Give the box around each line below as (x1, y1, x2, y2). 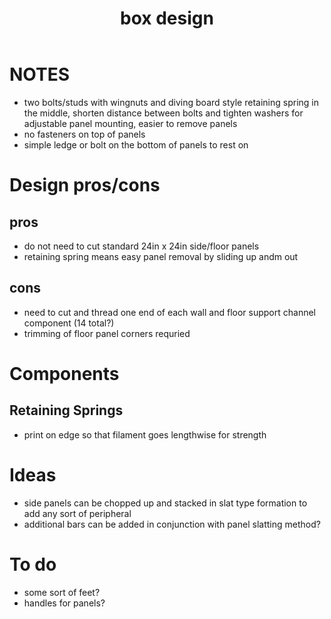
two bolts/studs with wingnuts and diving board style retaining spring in (23, 96, 319, 108)
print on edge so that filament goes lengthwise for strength (23, 428, 267, 441)
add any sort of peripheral (23, 507, 132, 519)
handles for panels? (23, 597, 106, 609)
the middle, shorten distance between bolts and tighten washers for (23, 107, 304, 119)
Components (9, 362, 120, 385)
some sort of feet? (23, 586, 101, 598)
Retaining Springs (9, 402, 124, 419)
